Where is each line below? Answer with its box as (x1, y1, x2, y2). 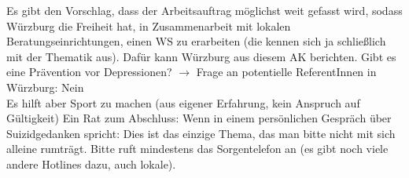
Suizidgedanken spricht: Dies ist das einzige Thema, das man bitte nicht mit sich (6, 125, 396, 141)
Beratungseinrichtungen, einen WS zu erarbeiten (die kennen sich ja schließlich (6, 33, 386, 49)
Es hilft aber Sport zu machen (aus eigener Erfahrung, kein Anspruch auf (6, 94, 360, 111)
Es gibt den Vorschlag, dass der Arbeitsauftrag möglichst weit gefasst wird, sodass (6, 2, 403, 18)
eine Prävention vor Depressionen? (6, 64, 172, 80)
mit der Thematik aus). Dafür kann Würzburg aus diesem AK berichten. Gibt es (6, 48, 396, 64)
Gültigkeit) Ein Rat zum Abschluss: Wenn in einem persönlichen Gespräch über (6, 110, 392, 126)
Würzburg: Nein (6, 78, 84, 95)
